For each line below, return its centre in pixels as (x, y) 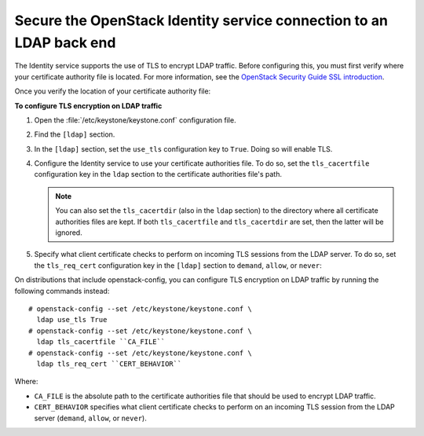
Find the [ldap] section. (75, 134)
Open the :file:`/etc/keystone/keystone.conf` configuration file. (135, 120)
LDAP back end (65, 42)
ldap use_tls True (72, 320)
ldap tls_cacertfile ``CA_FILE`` (101, 342)
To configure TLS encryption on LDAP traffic (88, 105)
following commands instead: (62, 291)
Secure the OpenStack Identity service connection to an (201, 20)
